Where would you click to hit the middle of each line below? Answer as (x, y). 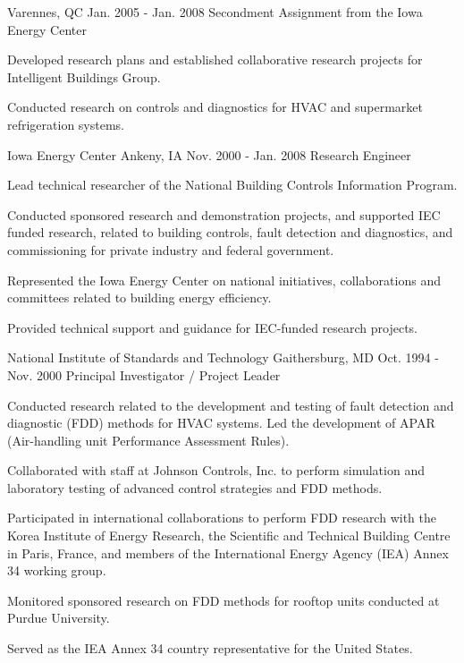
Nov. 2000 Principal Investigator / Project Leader (144, 374)
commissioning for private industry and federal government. (171, 249)
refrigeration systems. (66, 124)
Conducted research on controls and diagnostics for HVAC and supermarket (215, 107)
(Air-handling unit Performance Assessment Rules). (148, 440)
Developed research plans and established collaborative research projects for (215, 59)
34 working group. (57, 570)
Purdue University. (59, 618)
